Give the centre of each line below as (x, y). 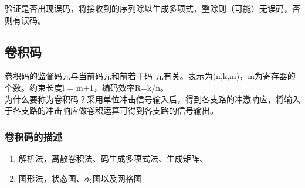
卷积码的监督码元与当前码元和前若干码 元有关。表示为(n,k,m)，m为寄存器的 (150, 76)
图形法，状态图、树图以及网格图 (80, 178)
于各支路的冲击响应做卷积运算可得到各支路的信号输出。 (111, 110)
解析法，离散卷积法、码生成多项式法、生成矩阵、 (113, 158)
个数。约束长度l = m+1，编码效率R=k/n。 (87, 87)
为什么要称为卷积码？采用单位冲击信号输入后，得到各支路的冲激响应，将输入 (152, 99)
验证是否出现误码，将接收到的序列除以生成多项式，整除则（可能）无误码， (148, 8)
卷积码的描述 (34, 136)
